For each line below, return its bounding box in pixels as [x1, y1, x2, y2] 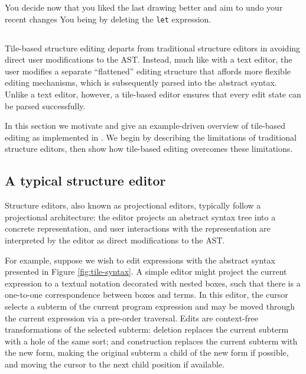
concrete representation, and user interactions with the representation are [5, 222, 271, 235]
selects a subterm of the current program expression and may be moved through [5, 300, 295, 312]
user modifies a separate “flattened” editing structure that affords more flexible [5, 64, 291, 77]
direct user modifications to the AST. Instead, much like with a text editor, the [5, 53, 292, 66]
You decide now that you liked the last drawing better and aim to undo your [5, 1, 283, 13]
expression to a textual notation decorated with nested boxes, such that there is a [5, 277, 301, 289]
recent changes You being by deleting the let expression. [5, 12, 211, 25]
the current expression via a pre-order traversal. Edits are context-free [5, 311, 259, 324]
